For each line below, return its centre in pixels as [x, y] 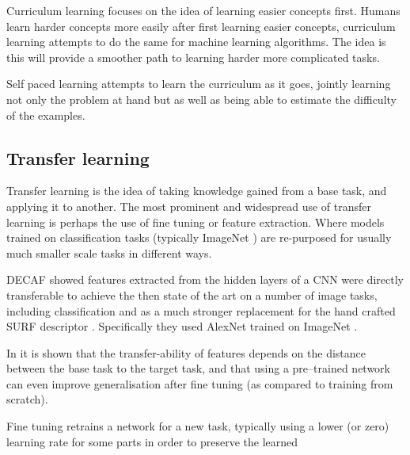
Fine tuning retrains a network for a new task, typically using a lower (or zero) [198, 426]
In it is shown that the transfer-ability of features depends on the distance [186, 352]
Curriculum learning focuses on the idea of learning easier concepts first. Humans [203, 10]
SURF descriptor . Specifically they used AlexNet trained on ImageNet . [182, 326]
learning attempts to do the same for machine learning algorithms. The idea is [196, 42]
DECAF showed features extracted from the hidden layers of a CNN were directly [205, 279]
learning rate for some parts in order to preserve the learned [152, 441]
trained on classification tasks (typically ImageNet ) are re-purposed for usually [199, 237]
